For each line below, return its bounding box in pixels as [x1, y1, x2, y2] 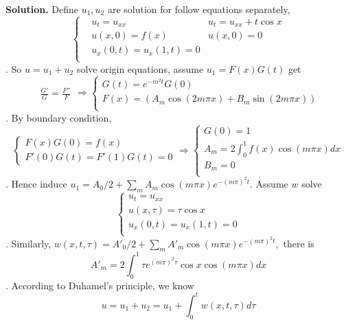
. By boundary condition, [5, 110, 112, 124]
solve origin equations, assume [76, 61, 204, 76]
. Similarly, [5, 236, 51, 250]
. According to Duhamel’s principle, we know [5, 278, 194, 292]
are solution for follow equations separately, [107, 2, 290, 16]
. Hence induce [5, 177, 67, 191]
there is [283, 236, 314, 250]
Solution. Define [5, 2, 78, 16]
